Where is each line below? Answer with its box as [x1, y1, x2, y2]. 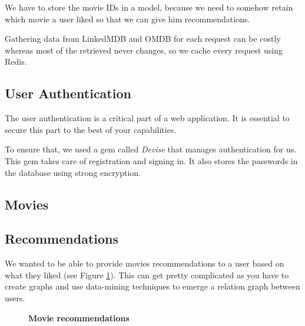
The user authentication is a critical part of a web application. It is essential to [5, 112, 290, 124]
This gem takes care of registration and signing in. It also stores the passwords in [5, 154, 298, 167]
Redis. [5, 55, 27, 68]
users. [5, 291, 25, 304]
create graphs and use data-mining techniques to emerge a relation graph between [5, 280, 300, 292]
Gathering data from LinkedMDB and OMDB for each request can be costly [5, 32, 281, 45]
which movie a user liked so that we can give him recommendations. [5, 12, 250, 25]
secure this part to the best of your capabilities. [5, 123, 177, 135]
